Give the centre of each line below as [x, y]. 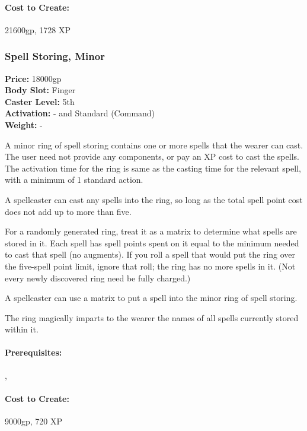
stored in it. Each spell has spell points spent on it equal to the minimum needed [152, 243]
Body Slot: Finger [40, 90]
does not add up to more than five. [68, 211]
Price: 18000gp [33, 78]
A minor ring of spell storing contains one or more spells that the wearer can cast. [154, 145]
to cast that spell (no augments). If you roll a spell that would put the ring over [150, 254]
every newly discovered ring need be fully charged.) [98, 278]
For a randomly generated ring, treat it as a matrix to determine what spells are [151, 231]
